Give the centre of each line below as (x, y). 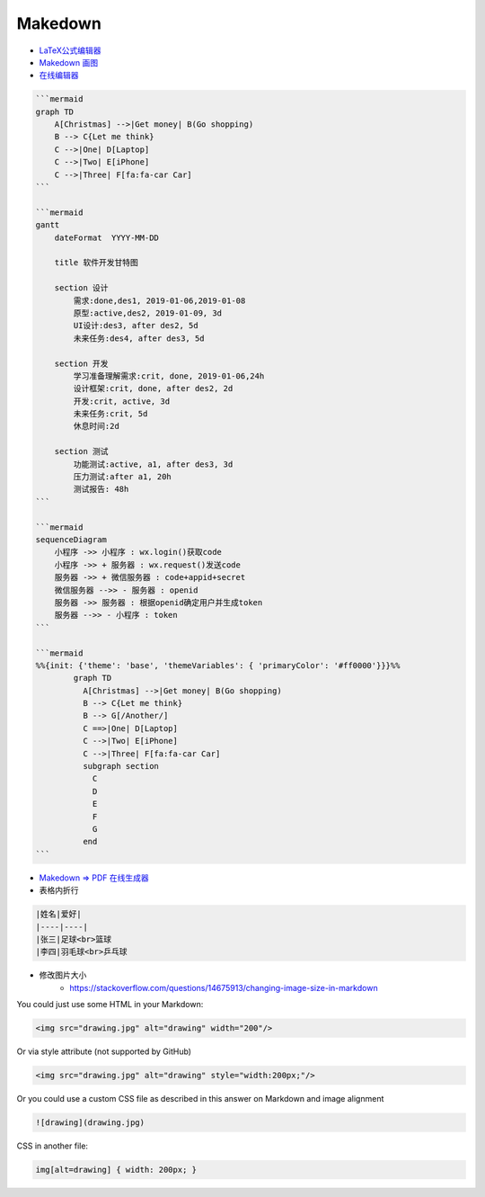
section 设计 (81, 288)
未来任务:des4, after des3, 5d (139, 338)
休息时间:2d (97, 426)
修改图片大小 (63, 975)
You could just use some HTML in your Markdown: (110, 1005)
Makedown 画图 (69, 62)
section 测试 (81, 451)
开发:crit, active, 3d (122, 401)
